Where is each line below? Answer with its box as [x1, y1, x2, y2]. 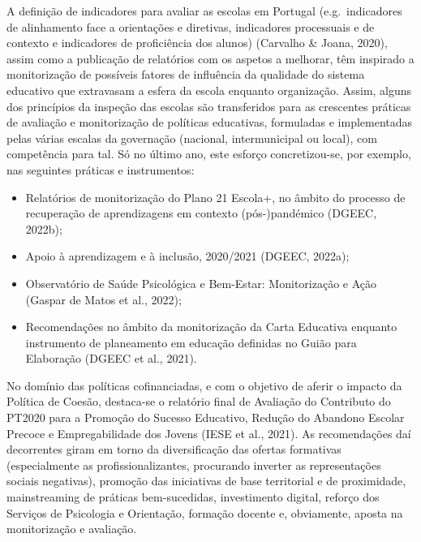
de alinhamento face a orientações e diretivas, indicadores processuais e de [6, 18, 375, 35]
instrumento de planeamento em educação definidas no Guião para [25, 333, 357, 351]
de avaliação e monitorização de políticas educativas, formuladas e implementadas [6, 114, 413, 131]
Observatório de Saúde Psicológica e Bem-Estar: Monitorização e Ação [25, 274, 377, 291]
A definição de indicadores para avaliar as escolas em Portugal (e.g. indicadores [6, 2, 402, 19]
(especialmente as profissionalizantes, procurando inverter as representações [6, 456, 381, 473]
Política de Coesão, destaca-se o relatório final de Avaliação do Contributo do [6, 393, 391, 410]
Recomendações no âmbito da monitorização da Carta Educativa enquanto [25, 318, 397, 335]
